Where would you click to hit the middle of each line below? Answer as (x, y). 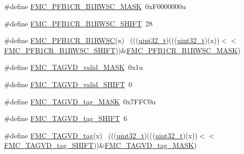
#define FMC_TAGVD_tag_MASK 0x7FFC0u (80, 101)
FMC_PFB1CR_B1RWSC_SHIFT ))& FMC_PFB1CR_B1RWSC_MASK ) (122, 50)
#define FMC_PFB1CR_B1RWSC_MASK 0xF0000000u (95, 6)
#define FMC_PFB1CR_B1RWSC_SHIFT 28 (78, 23)
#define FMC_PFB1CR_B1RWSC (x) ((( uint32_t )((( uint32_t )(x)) (112, 40)
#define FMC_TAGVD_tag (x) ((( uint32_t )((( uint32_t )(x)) (101, 135)
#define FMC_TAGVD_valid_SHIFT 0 (68, 84)
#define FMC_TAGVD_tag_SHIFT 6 (66, 118)
